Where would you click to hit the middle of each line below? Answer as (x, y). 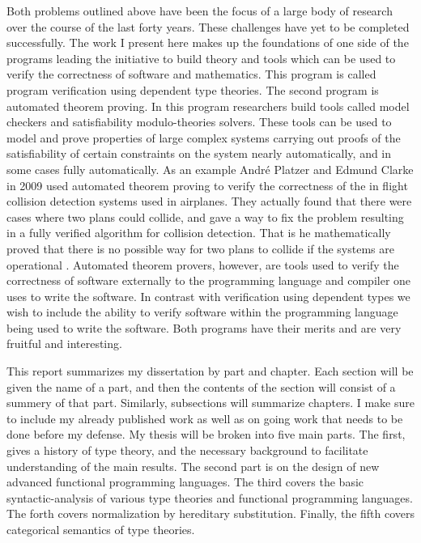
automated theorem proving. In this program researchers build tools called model (208, 106)
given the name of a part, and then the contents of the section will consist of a (201, 386)
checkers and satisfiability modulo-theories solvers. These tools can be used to (199, 122)
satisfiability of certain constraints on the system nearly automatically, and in (199, 153)
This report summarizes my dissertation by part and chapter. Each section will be (210, 371)
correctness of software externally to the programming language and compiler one (209, 280)
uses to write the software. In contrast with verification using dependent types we (208, 296)
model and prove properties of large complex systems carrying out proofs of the (204, 137)
